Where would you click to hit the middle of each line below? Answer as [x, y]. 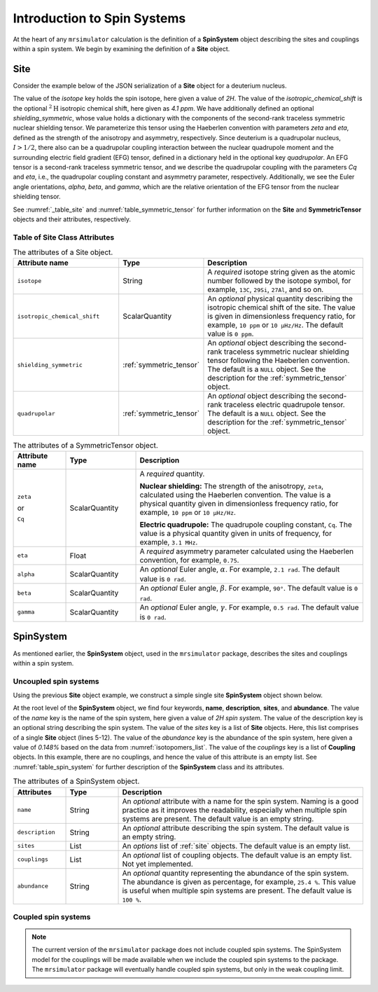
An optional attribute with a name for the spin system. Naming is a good [240, 801]
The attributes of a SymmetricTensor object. [86, 445]
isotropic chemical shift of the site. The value [282, 308]
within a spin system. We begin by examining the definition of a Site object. [121, 48]
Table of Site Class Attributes [64, 237]
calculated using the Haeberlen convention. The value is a [235, 495]
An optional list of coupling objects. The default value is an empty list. [237, 855]
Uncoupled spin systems [56, 681]
